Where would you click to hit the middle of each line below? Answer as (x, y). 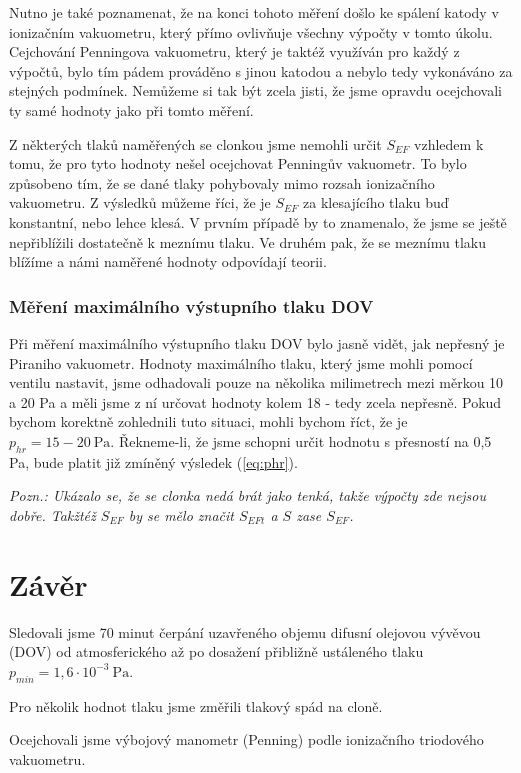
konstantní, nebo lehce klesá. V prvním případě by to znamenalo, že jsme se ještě (258, 221)
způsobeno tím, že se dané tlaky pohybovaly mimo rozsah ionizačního (222, 182)
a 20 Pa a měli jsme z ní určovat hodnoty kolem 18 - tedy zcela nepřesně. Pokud (255, 401)
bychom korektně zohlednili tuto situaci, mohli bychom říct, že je (208, 421)
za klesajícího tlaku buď (376, 202)
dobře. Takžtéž (52, 514)
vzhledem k (449, 143)
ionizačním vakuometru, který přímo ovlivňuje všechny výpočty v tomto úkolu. (251, 31)
